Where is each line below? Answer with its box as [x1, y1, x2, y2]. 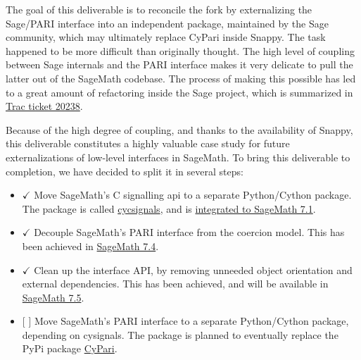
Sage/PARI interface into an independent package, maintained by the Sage [6, 15, 329, 30]
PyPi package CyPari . [22, 341, 118, 356]
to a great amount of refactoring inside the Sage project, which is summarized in [6, 85, 353, 99]
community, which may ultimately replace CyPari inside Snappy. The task [6, 30, 326, 44]
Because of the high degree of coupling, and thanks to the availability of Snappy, [6, 122, 353, 137]
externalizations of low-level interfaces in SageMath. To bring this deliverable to [6, 149, 350, 164]
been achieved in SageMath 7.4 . [22, 238, 159, 253]
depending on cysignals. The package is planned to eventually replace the [22, 327, 338, 342]
